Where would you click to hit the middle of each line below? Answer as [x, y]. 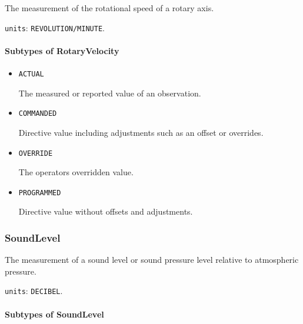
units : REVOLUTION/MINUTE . [55, 27]
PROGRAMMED [40, 193]
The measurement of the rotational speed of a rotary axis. [109, 8]
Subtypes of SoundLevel [54, 314]
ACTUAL [31, 74]
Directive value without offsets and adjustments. [106, 211]
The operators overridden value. [76, 172]
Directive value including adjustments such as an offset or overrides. [141, 132]
